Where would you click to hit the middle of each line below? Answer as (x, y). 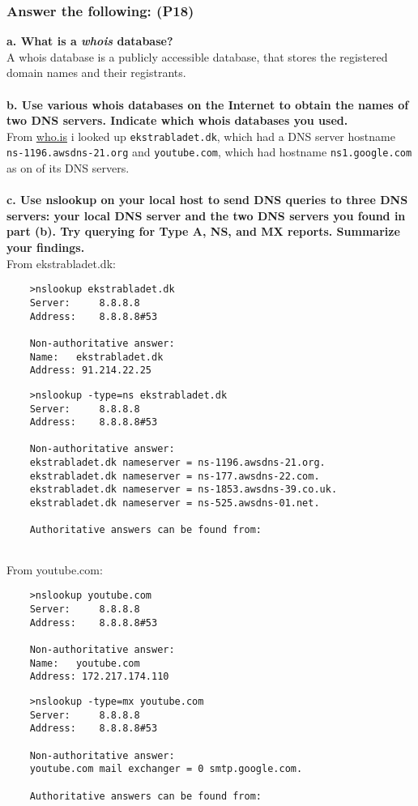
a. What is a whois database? (90, 41)
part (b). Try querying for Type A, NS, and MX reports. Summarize (203, 231)
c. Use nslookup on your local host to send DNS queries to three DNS (207, 200)
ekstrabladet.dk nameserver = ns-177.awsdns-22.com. (175, 476)
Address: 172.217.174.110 (99, 677)
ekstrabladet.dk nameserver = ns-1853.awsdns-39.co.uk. (183, 490)
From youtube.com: (55, 569)
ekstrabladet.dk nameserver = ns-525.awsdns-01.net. (175, 503)
